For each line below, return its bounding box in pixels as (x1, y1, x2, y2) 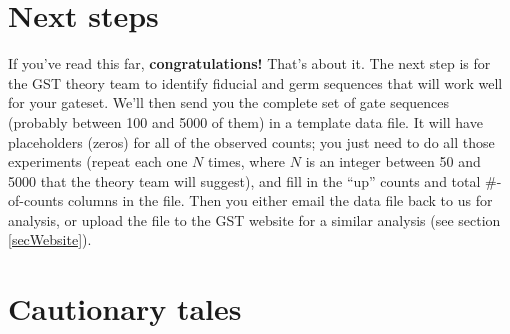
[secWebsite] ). (8, 229, 92, 250)
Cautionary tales (8, 288, 242, 329)
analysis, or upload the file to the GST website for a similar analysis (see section (8, 209, 501, 230)
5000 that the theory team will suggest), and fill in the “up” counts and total (8, 170, 481, 191)
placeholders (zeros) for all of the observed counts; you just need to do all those (8, 131, 495, 152)
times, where (207, 151, 286, 172)
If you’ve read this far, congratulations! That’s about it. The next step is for (8, 53, 491, 74)
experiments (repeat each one (8, 151, 188, 172)
